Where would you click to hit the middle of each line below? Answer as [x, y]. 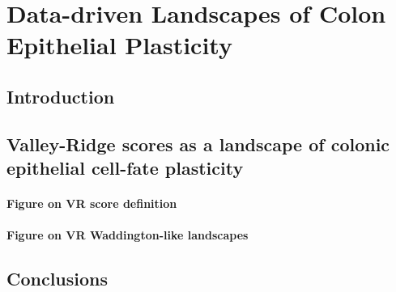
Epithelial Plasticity [119, 45]
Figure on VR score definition [92, 203]
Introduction [61, 96]
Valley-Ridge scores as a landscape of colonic [198, 144]
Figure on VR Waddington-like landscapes [128, 235]
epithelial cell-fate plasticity [125, 168]
